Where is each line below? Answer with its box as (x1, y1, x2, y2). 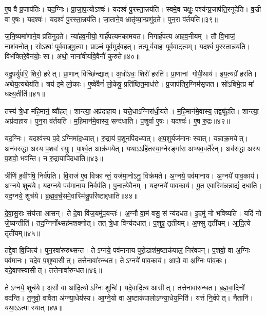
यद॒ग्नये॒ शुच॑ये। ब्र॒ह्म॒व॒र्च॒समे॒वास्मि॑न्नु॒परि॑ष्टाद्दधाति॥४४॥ (5, 190, 138, 201)
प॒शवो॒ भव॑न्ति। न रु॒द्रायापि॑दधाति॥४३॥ (5, 153, 103, 164)
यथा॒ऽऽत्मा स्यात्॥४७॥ (5, 302, 63, 313)
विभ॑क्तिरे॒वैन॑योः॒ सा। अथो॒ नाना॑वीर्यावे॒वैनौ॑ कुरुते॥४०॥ (5, 51, 140, 62)
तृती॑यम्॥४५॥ (5, 227, 40, 238)
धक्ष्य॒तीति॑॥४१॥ (5, 88, 46, 99)
